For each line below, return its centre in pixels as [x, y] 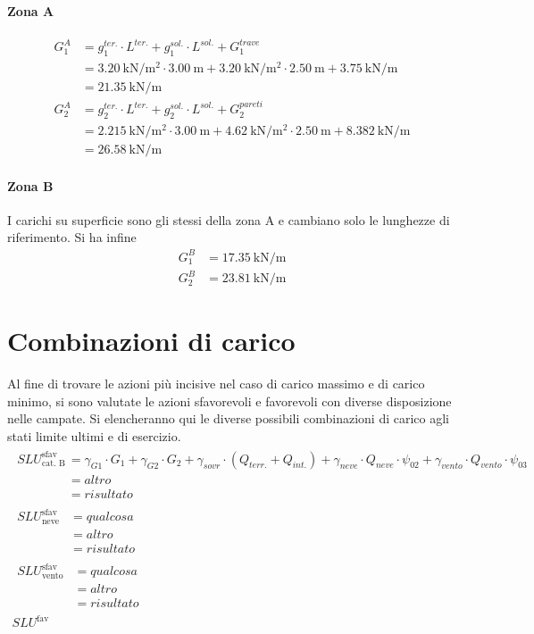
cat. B [53, 464]
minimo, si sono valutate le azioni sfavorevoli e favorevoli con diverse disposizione [229, 400]
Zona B [30, 185]
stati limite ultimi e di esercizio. [94, 436]
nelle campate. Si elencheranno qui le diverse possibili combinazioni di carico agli [229, 418]
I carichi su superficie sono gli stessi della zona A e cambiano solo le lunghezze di [229, 219]
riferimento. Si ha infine [72, 237]
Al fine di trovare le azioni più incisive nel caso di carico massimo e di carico [216, 384]
